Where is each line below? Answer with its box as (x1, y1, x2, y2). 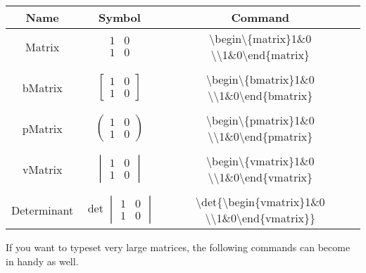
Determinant (11, 201, 74, 218)
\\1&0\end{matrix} (210, 46, 310, 63)
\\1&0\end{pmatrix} (208, 128, 313, 144)
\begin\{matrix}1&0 (209, 30, 312, 46)
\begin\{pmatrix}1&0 (206, 112, 315, 128)
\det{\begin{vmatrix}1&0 (195, 193, 325, 210)
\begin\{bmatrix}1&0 (206, 71, 315, 87)
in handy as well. (6, 253, 79, 268)
